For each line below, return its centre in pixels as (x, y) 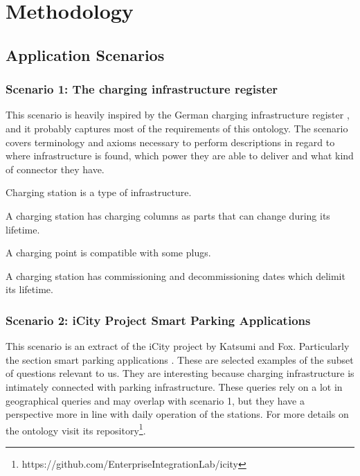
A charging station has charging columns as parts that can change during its (168, 215)
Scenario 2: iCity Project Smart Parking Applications (158, 320)
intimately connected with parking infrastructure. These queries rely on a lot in (174, 386)
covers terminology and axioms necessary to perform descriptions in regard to (170, 142)
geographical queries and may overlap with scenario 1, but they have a (155, 400)
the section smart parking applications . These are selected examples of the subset (180, 359)
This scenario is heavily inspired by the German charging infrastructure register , (178, 115)
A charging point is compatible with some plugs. (108, 253)
